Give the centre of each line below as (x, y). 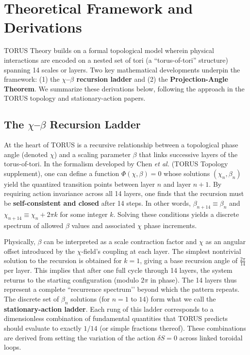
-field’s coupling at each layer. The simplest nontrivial (161, 251)
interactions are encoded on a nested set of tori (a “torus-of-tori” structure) (116, 60)
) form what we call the (181, 299)
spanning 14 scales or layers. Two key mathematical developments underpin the (122, 69)
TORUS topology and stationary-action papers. (75, 98)
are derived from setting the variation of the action (80, 337)
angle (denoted (26, 154)
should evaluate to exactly (43, 328)
